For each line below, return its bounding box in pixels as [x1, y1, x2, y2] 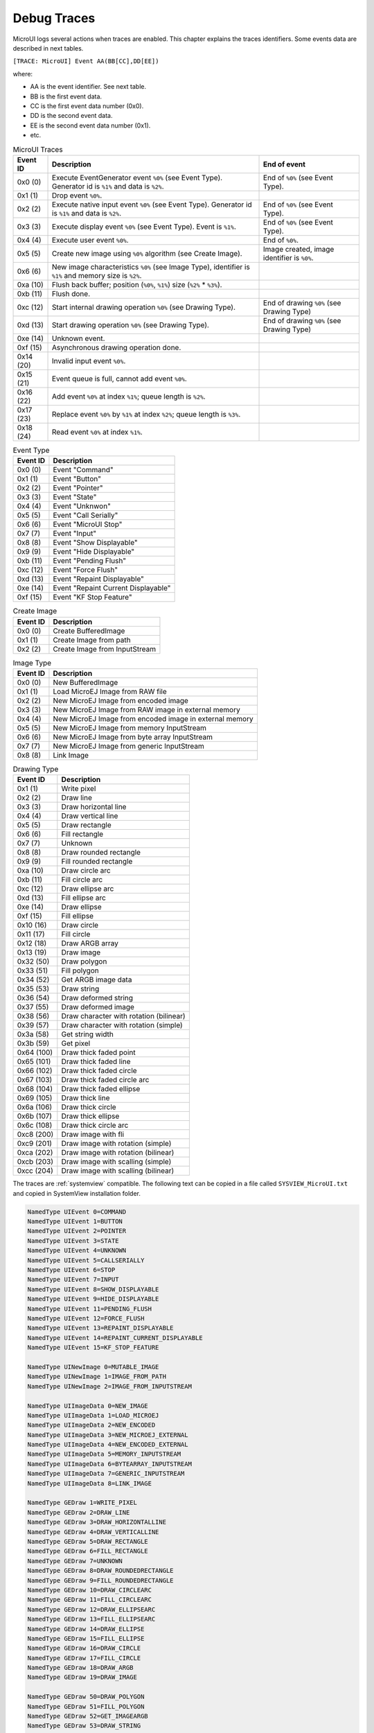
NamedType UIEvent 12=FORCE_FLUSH [27, 1314, 145, 1322]
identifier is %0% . [263, 253, 314, 263]
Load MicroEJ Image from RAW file [53, 686, 167, 696]
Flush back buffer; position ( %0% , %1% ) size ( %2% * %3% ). [52, 279, 222, 289]
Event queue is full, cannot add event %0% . [52, 374, 187, 383]
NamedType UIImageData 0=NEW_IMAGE [27, 1402, 148, 1410]
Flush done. [52, 288, 90, 298]
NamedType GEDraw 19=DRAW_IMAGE [27, 1673, 138, 1681]
